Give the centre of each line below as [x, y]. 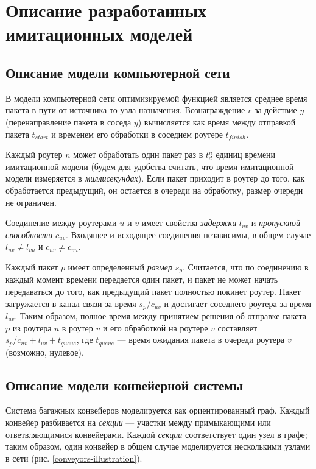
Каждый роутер [34, 154]
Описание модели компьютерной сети [118, 72]
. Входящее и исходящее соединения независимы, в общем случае [188, 234]
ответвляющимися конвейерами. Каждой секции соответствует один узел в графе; [156, 434]
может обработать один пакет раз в [138, 154]
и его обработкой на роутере [155, 327]
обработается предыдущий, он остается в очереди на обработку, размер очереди [154, 190]
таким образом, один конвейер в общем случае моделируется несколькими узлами [158, 446]
